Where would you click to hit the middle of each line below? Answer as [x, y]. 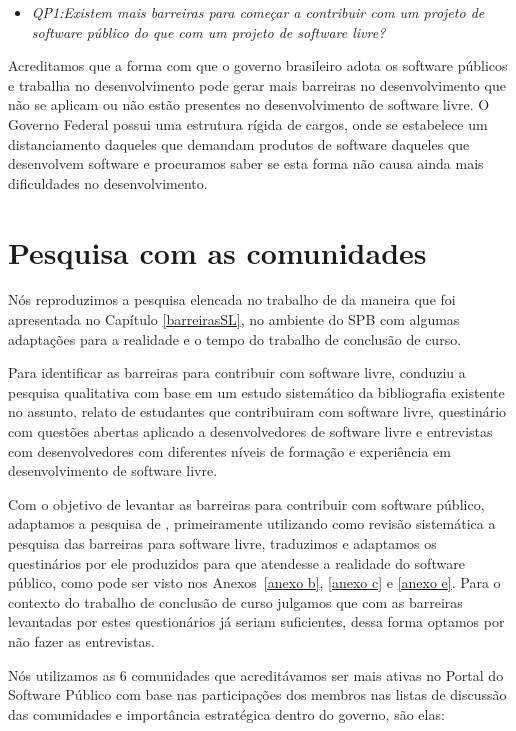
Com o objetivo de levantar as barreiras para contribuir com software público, [246, 503]
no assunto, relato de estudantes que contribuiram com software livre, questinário [257, 411]
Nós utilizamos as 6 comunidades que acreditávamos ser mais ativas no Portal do [256, 674]
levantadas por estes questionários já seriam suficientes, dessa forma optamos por [256, 621]
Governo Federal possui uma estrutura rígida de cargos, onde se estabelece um [248, 123]
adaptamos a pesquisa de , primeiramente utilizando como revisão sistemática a [252, 523]
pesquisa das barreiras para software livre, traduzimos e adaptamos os [222, 543]
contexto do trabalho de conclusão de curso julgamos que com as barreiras [235, 601]
